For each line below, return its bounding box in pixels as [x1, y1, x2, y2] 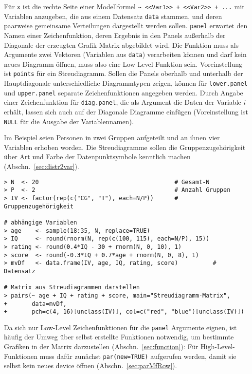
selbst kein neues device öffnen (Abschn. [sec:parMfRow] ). [4, 360, 177, 371]
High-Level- [200, 341, 235, 352]
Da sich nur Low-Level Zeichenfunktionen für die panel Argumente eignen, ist [4, 322, 237, 332]
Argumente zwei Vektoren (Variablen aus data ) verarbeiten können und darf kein [4, 49, 247, 59]
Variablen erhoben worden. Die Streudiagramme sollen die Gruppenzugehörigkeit [4, 142, 246, 152]
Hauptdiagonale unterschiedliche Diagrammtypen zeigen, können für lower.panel [4, 78, 248, 88]
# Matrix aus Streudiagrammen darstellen [4, 284, 140, 291]
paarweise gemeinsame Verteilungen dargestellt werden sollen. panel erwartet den [4, 20, 248, 31]
